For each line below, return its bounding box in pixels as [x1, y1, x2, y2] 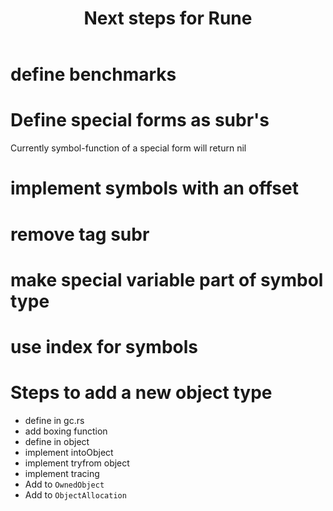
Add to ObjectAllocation [24, 488, 127, 501]
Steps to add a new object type [10, 382, 273, 404]
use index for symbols [10, 335, 199, 358]
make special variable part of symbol [10, 268, 324, 291]
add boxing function [24, 425, 108, 437]
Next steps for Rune [83, 7, 253, 30]
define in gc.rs [24, 414, 85, 426]
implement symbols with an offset [10, 177, 299, 200]
